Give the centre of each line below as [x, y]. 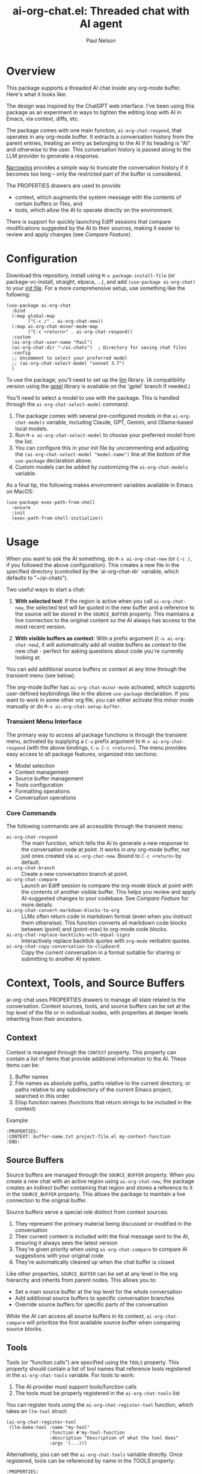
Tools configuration [39, 784]
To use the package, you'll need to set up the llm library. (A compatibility [96, 379]
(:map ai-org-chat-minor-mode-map [55, 326]
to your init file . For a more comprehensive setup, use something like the [96, 288]
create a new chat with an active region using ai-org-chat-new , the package [100, 1181]
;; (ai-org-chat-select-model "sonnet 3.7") [68, 363]
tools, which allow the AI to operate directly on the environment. [94, 210]
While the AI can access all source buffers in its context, [76, 1316]
